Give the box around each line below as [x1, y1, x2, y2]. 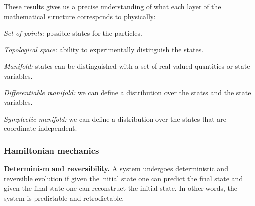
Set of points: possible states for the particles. [4, 28, 142, 38]
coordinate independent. [4, 123, 77, 133]
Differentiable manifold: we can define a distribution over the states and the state [4, 87, 251, 97]
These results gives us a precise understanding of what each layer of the [4, 1, 221, 11]
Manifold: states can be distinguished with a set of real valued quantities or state [4, 61, 250, 71]
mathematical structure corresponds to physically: [4, 11, 156, 21]
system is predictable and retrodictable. [4, 192, 124, 203]
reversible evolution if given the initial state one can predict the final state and [4, 173, 243, 183]
